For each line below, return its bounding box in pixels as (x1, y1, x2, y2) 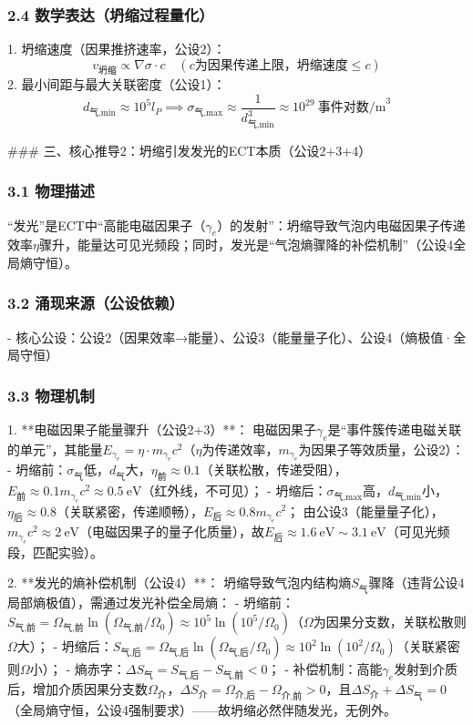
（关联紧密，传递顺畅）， (57, 501, 204, 520)
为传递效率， (201, 439, 279, 458)
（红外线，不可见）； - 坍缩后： (141, 481, 327, 500)
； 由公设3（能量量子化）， (286, 501, 444, 520)
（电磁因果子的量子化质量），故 (79, 522, 265, 541)
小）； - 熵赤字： (29, 659, 126, 679)
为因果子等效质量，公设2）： (298, 439, 465, 458)
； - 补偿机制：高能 (267, 659, 383, 679)
